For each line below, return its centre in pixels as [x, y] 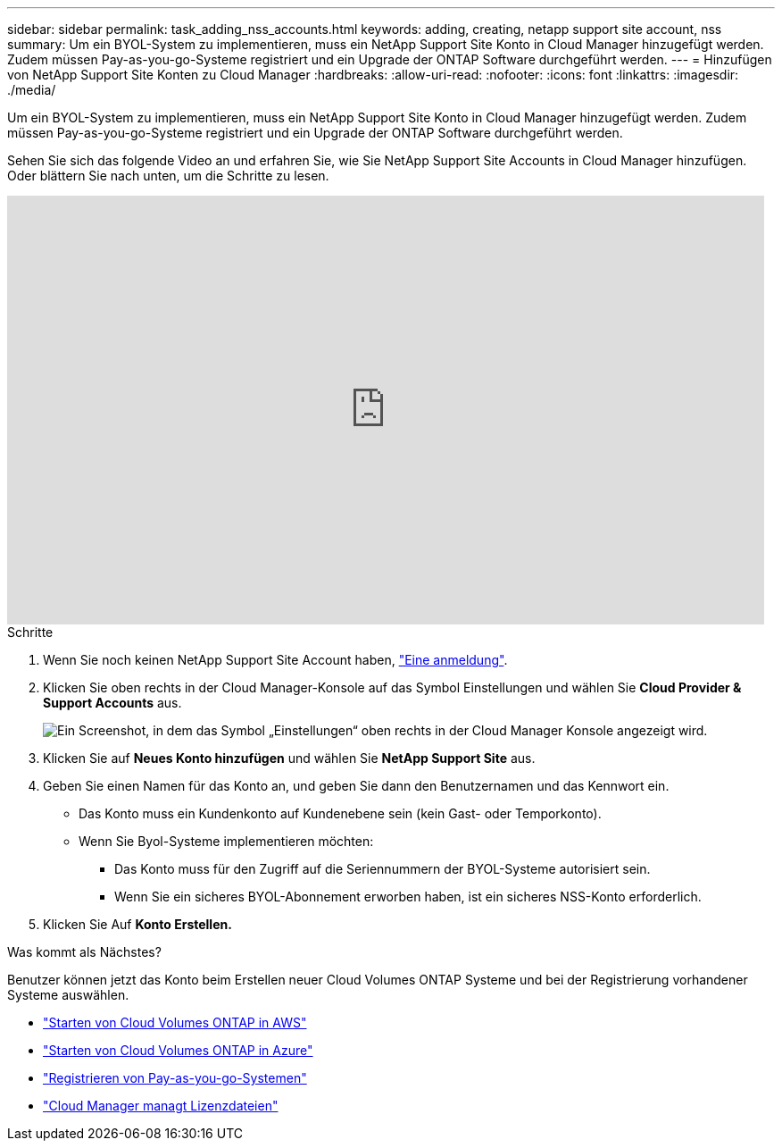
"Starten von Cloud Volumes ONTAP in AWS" [175, 1022]
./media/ [32, 90]
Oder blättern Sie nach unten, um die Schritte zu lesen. [168, 176]
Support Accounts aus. [112, 703]
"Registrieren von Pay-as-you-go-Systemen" [175, 1078]
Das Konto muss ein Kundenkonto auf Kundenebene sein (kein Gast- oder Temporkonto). [340, 813]
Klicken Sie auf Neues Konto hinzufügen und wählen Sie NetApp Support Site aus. [289, 758]
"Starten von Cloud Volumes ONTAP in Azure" [178, 1050]
